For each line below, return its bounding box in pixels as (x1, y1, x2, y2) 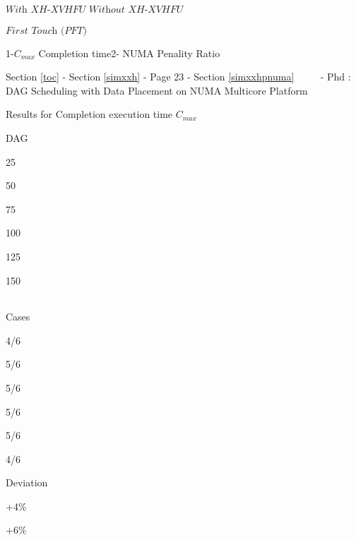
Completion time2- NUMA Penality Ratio (38, 45, 220, 60)
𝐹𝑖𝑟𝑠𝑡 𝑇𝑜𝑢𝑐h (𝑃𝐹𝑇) (6, 25, 87, 36)
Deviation (6, 475, 48, 490)
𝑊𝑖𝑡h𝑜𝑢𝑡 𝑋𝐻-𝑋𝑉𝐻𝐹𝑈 (89, 5, 184, 15)
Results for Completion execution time (6, 107, 173, 121)
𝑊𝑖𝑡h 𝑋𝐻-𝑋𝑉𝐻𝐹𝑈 (6, 5, 86, 15)
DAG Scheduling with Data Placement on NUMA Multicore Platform (6, 83, 308, 97)
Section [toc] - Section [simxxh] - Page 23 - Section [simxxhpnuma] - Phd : (6, 69, 351, 84)
